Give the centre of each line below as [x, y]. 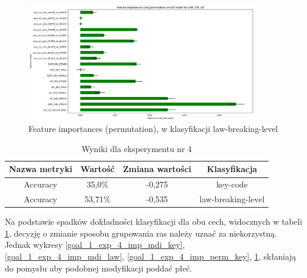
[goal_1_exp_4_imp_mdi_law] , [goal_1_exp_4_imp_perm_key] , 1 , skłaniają [151, 256]
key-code [232, 184]
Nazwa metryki [41, 169]
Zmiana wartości [157, 169]
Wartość [98, 169]
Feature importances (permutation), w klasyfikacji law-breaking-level [153, 129]
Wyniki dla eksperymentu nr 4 [137, 148]
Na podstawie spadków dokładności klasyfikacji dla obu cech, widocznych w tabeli [153, 222]
